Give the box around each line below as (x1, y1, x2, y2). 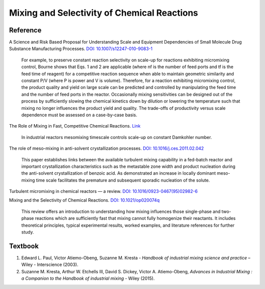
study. (21, 229, 34, 235)
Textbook (9, 242, 39, 250)
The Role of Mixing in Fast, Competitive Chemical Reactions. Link (9, 123, 141, 129)
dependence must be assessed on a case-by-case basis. (21, 112, 137, 118)
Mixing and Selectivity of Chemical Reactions (9, 7, 198, 18)
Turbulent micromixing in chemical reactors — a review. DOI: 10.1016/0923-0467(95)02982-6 (9, 188, 198, 194)
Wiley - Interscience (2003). (21, 262, 79, 267)
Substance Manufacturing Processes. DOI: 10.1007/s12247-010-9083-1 (9, 46, 153, 52)
